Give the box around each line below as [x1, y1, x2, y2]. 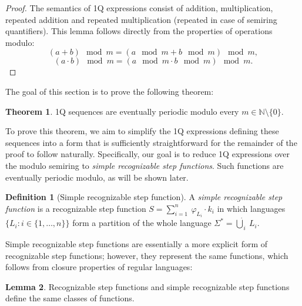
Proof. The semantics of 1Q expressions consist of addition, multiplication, [5, 2, 273, 14]
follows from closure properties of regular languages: [5, 261, 193, 273]
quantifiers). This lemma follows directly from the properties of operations [5, 25, 273, 37]
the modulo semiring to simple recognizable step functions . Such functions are [5, 159, 284, 171]
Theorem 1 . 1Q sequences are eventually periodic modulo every [5, 105, 239, 117]
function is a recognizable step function [5, 202, 146, 214]
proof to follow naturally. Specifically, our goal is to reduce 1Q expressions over [5, 148, 290, 160]
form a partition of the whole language [72, 217, 212, 229]
